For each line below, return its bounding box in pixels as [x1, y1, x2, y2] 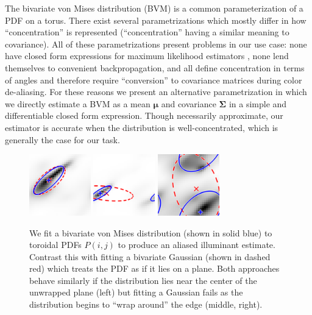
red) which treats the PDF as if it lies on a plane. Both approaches [29, 262, 280, 275]
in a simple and [229, 97, 287, 110]
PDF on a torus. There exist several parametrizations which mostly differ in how [5, 13, 307, 26]
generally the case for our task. [5, 133, 120, 146]
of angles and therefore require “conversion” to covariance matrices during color [5, 73, 302, 86]
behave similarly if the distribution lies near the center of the [29, 274, 257, 286]
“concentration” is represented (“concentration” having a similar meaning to [5, 26, 289, 38]
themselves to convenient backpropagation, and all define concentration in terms [5, 61, 305, 74]
